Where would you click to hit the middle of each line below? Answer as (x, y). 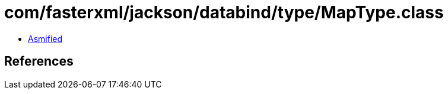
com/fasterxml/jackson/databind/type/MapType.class (224, 12)
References (39, 61)
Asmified (45, 38)
